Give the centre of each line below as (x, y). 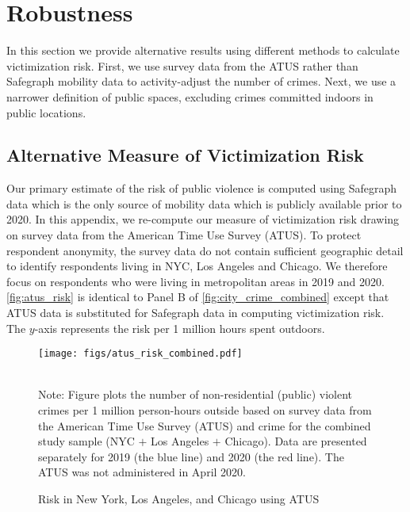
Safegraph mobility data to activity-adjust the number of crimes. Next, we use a (201, 81)
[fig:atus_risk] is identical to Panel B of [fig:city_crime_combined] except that (198, 297)
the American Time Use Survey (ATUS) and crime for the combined (205, 425)
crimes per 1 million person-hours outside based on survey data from (205, 410)
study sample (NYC (86, 441)
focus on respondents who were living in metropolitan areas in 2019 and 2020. (195, 281)
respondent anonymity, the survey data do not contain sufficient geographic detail (205, 250)
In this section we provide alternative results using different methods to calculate (203, 50)
